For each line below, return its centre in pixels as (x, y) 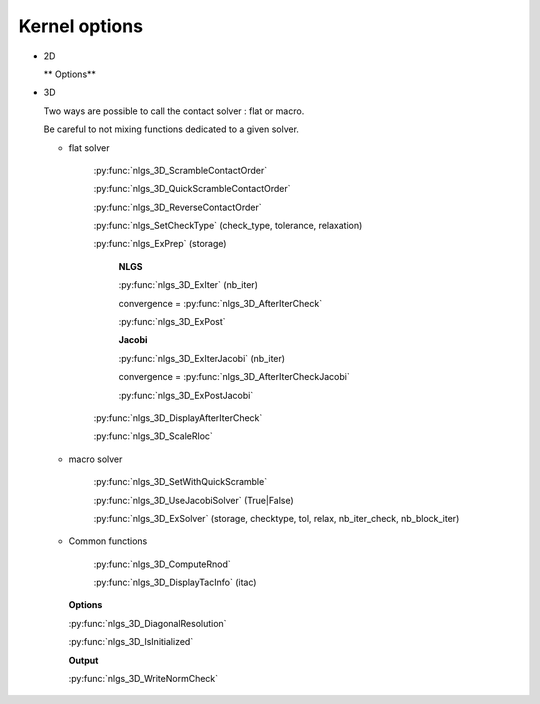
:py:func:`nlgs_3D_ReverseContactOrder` (177, 207)
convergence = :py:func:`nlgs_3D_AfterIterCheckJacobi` (234, 377)
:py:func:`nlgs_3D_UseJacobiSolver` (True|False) (193, 500)
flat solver (89, 147)
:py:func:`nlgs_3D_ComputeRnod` (162, 564)
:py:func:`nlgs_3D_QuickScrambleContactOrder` (192, 189)
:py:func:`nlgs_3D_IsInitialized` (131, 642)
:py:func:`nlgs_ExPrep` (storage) (160, 244)
